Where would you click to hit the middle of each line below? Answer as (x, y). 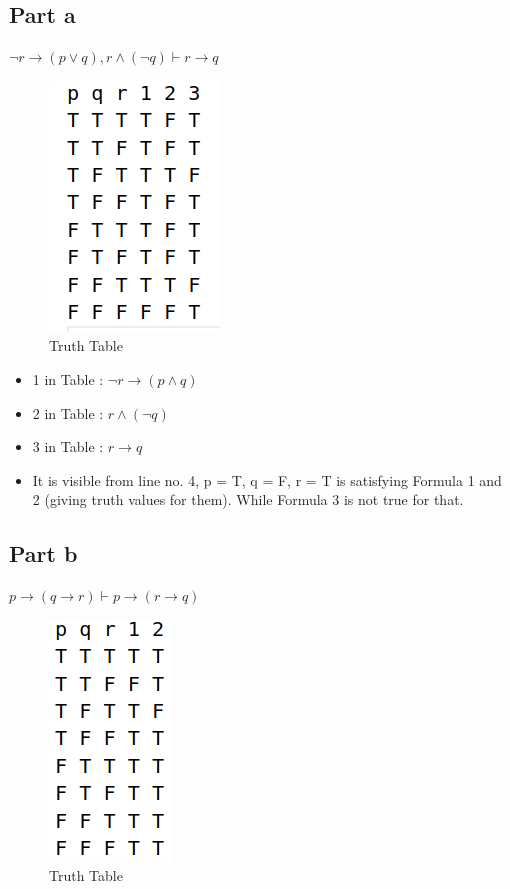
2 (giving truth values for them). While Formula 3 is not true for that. (248, 499)
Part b (43, 553)
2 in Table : (68, 412)
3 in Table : (68, 446)
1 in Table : (68, 378)
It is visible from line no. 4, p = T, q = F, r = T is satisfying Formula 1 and (267, 479)
